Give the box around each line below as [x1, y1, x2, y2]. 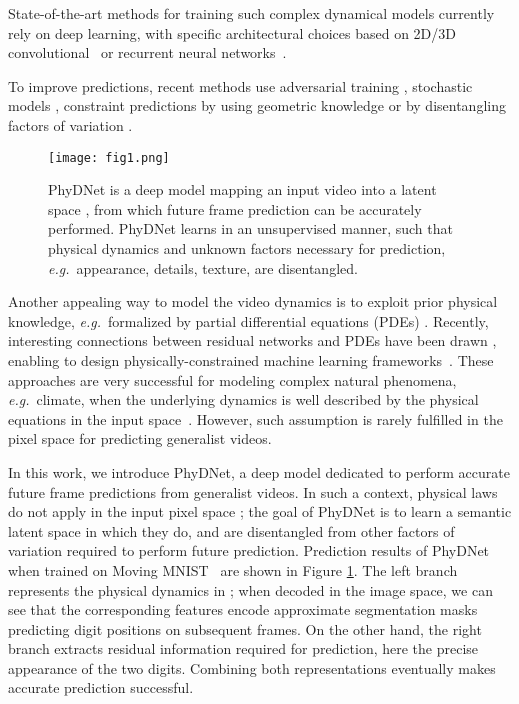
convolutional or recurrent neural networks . [8, 42, 287, 63]
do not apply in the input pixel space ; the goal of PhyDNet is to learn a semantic [8, 501, 512, 522]
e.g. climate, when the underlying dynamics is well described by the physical [8, 389, 479, 410]
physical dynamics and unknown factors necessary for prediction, [48, 238, 446, 258]
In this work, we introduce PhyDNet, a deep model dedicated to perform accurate [8, 461, 510, 482]
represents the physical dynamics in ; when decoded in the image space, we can [8, 579, 493, 600]
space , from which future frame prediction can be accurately [48, 198, 422, 219]
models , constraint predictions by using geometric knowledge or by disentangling [8, 95, 506, 116]
